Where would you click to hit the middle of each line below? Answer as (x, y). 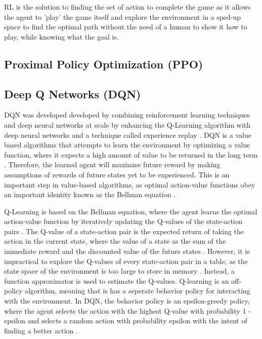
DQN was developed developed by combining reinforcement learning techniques (127, 115)
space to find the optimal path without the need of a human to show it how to (126, 27)
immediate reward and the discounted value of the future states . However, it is (127, 251)
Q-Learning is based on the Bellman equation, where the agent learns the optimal (131, 211)
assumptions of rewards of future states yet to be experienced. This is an (117, 174)
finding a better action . (41, 330)
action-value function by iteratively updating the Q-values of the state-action (123, 221)
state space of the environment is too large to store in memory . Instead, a (119, 271)
